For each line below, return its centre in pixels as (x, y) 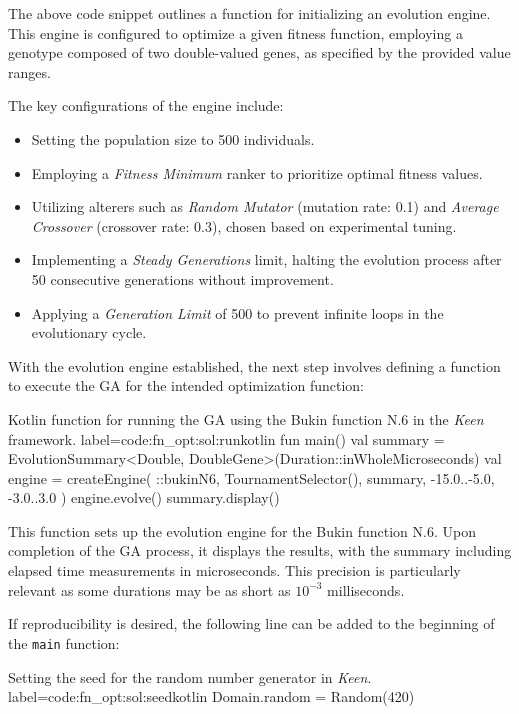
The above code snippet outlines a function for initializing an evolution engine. (249, 13)
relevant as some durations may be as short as (149, 589)
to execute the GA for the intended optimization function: (186, 385)
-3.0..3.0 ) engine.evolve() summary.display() (144, 497)
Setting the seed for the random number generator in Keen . (190, 676)
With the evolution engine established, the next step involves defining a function (254, 365)
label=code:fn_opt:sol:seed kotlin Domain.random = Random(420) (211, 696)
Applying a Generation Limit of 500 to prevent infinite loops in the (237, 312)
